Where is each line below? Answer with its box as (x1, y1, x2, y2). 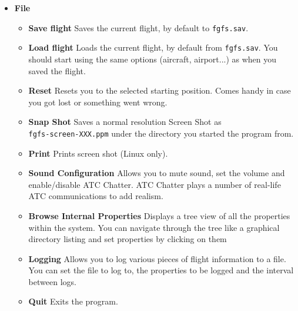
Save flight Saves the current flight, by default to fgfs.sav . (28, 21, 249, 34)
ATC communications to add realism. (28, 190, 163, 202)
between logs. (28, 275, 76, 287)
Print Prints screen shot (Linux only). (28, 147, 168, 159)
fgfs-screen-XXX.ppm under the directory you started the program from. (28, 127, 294, 139)
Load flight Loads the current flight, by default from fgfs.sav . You (28, 41, 278, 54)
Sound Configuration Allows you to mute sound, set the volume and (28, 167, 285, 179)
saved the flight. (28, 64, 86, 77)
